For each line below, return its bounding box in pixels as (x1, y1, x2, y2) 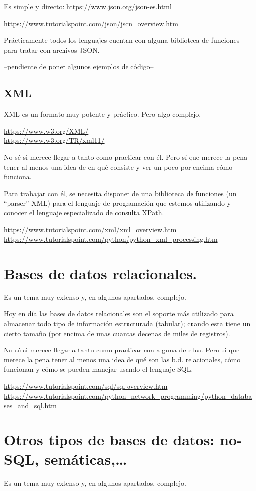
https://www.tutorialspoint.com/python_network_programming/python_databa (4, 390, 252, 401)
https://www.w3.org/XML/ (4, 125, 89, 136)
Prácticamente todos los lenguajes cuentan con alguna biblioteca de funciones (4, 35, 240, 45)
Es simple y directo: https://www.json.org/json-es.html (4, 1, 172, 11)
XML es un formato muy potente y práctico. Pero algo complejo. (4, 109, 201, 119)
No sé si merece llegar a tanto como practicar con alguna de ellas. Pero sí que (4, 345, 240, 355)
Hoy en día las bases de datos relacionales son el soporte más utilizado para (4, 308, 234, 319)
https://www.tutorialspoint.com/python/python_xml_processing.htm (4, 234, 218, 244)
